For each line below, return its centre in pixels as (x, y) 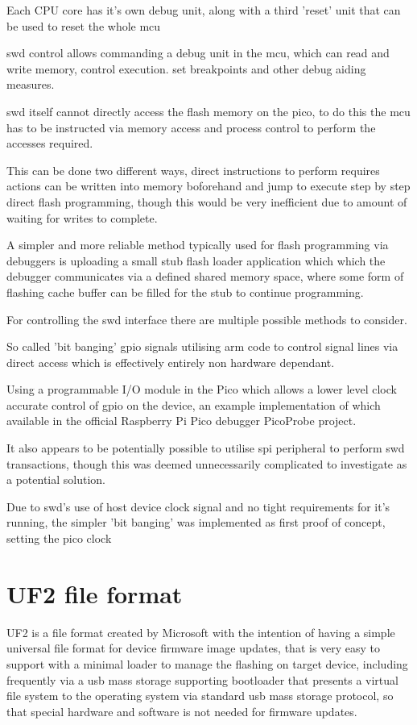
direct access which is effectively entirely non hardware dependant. (171, 362)
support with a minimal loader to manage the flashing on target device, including (207, 663)
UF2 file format (95, 593)
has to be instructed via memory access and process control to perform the (191, 127)
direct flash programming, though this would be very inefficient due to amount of (207, 201)
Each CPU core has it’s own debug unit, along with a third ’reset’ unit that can (204, 10)
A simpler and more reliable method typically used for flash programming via (198, 245)
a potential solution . (56, 479)
